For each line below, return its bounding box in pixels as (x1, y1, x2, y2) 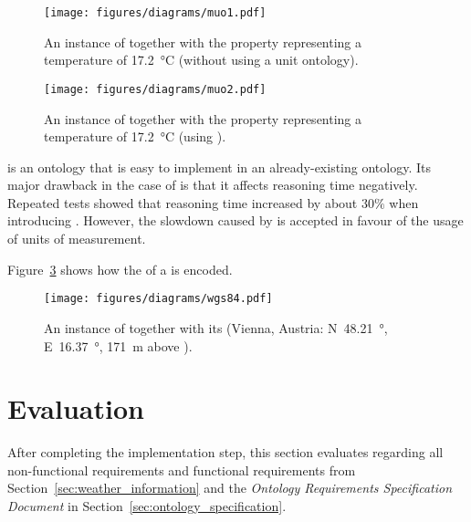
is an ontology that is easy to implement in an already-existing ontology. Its (7, 157, 431, 176)
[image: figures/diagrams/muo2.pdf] (44, 82, 267, 96)
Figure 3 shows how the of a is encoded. (7, 259, 233, 278)
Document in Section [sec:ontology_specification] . (7, 496, 287, 515)
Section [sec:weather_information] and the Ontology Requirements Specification (7, 478, 453, 497)
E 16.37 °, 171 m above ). (44, 336, 193, 355)
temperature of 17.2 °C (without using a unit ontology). (44, 50, 359, 69)
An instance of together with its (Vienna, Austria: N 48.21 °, (44, 318, 388, 337)
